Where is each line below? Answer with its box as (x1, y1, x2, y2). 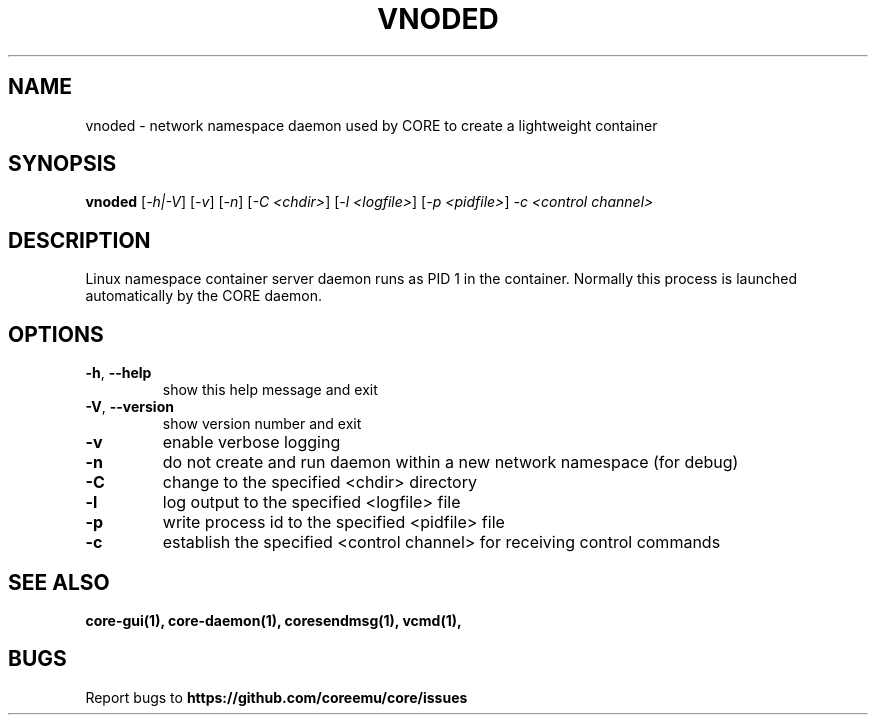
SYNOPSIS (8, 151, 117, 177)
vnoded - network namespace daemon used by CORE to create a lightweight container (85, 116, 658, 134)
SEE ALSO (8, 569, 110, 595)
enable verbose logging (162, 432, 341, 453)
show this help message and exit (162, 381, 378, 399)
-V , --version (85, 398, 174, 416)
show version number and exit (162, 415, 362, 433)
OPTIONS (8, 321, 104, 347)
